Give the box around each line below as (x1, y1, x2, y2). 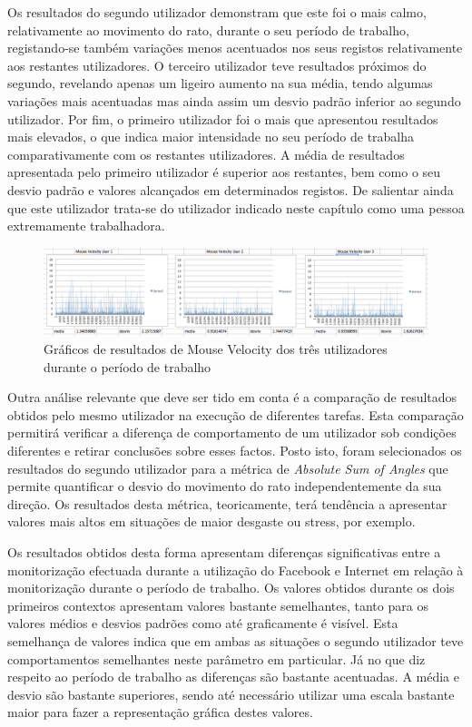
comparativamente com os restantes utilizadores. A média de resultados (7, 144, 405, 163)
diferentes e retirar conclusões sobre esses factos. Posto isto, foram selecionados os (7, 441, 462, 459)
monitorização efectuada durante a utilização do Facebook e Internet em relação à (7, 560, 464, 579)
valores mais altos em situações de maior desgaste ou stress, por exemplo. (7, 512, 416, 531)
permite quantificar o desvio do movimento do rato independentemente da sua (7, 476, 442, 496)
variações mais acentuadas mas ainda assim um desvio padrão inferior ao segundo (7, 91, 461, 110)
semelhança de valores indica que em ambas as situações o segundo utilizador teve (7, 631, 464, 650)
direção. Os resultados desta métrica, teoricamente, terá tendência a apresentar (7, 494, 447, 513)
